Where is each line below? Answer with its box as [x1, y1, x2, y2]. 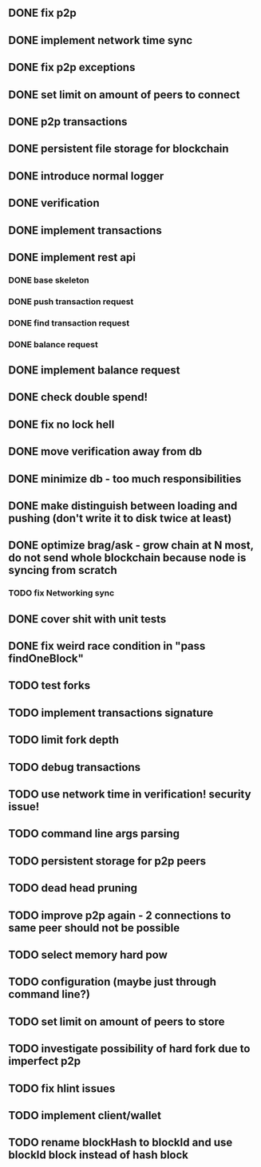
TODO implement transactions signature [8, 706, 214, 719]
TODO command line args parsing [8, 827, 180, 841]
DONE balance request [8, 338, 98, 350]
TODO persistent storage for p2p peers [8, 854, 206, 868]
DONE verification [8, 196, 100, 210]
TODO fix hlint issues [8, 1082, 116, 1095]
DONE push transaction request [8, 295, 134, 307]
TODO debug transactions [8, 760, 141, 773]
